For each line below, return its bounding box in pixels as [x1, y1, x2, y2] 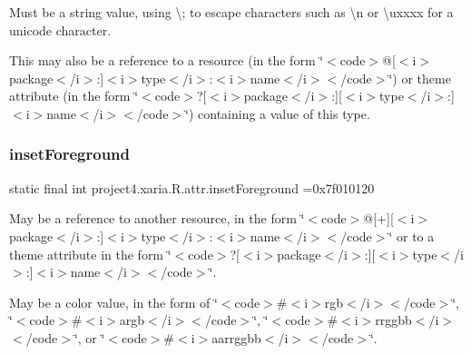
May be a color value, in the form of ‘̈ [9, 292, 218, 311]
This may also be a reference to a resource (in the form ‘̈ [9, 51, 324, 70]
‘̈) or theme [388, 68, 451, 87]
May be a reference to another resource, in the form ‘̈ [9, 209, 305, 228]
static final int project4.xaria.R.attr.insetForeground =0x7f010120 [9, 178, 375, 197]
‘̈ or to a [388, 226, 435, 245]
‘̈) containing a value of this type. [185, 103, 370, 123]
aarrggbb [211, 328, 261, 347]
